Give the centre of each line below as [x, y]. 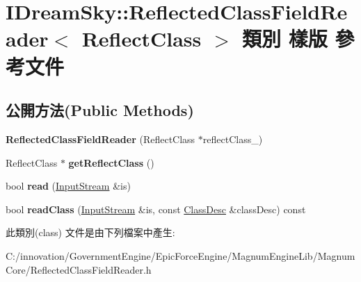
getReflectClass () [111, 162]
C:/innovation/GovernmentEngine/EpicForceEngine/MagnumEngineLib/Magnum [180, 255]
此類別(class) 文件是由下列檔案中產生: [90, 232]
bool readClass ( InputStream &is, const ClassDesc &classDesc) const [156, 209]
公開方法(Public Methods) [100, 110]
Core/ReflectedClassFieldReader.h [79, 269]
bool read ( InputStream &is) [68, 186]
